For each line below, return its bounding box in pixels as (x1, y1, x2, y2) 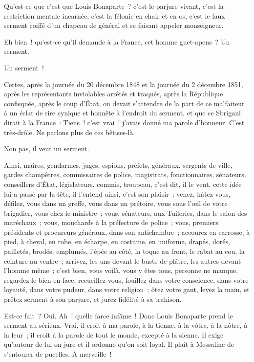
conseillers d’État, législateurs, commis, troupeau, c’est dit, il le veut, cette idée (4, 179, 242, 189)
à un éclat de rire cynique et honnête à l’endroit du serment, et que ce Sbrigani (4, 108, 241, 118)
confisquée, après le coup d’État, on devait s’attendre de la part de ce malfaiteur (4, 98, 245, 108)
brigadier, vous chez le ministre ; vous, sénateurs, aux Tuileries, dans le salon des (4, 207, 247, 218)
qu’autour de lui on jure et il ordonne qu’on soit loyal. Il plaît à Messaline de (4, 339, 234, 349)
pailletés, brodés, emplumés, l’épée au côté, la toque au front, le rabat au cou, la (4, 246, 245, 256)
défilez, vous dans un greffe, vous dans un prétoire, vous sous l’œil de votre (4, 198, 228, 208)
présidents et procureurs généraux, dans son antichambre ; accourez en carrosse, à (4, 226, 250, 237)
